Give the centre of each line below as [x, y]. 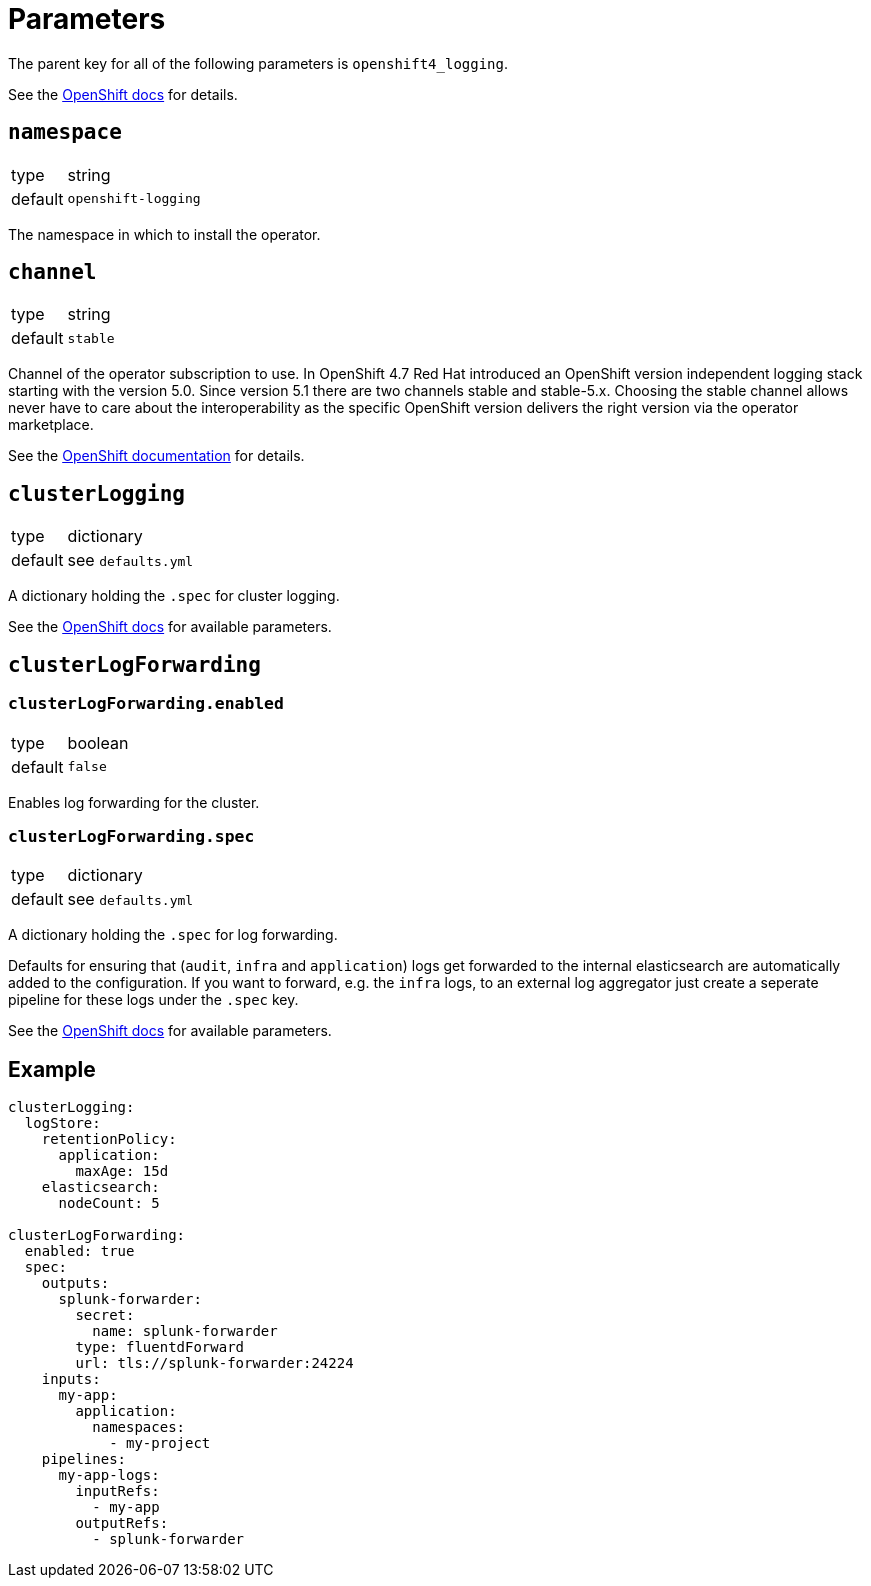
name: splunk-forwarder [185, 1331]
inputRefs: [117, 1491]
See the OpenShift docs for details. [123, 94]
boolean [98, 742]
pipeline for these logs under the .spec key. [153, 1000]
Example [52, 1069]
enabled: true [79, 1251]
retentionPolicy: [109, 1139]
